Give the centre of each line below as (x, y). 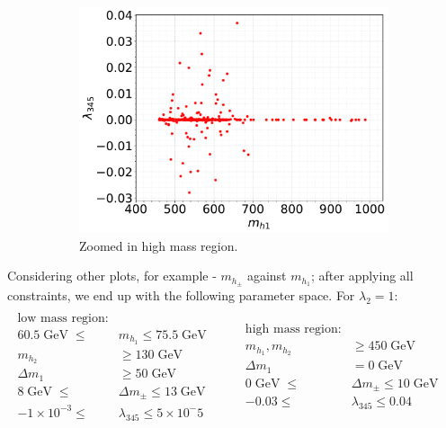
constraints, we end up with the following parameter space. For (181, 294)
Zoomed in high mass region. (159, 245)
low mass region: (63, 318)
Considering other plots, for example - (112, 276)
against (267, 276)
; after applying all (362, 276)
